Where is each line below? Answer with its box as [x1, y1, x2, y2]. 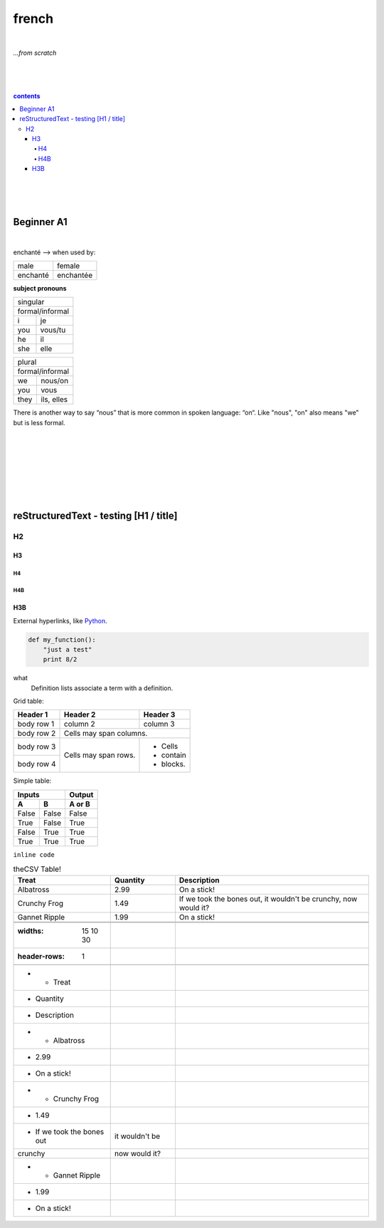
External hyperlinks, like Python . [13, 616, 107, 625]
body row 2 [17, 729, 56, 739]
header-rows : [17, 951, 65, 961]
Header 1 [17, 709, 48, 719]
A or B [69, 798, 90, 808]
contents [13, 91, 41, 100]
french [13, 11, 53, 26]
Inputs [17, 789, 40, 799]
